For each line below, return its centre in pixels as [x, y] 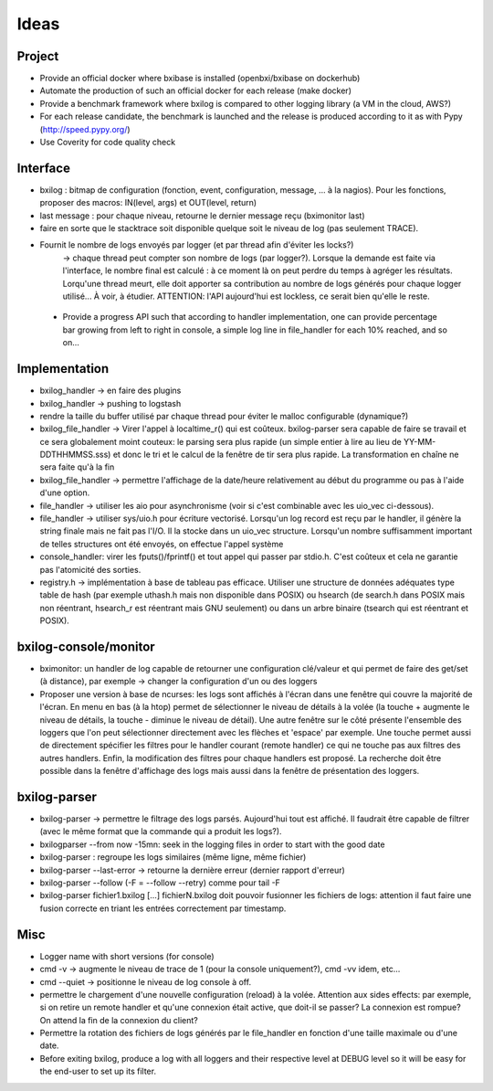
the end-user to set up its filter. [98, 1071]
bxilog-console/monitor [86, 646]
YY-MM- [420, 441]
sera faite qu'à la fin [77, 467]
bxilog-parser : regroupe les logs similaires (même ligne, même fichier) [173, 857]
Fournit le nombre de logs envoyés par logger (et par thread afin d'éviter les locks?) [197, 245]
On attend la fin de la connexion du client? [119, 1020]
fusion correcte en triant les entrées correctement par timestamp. [163, 908]
